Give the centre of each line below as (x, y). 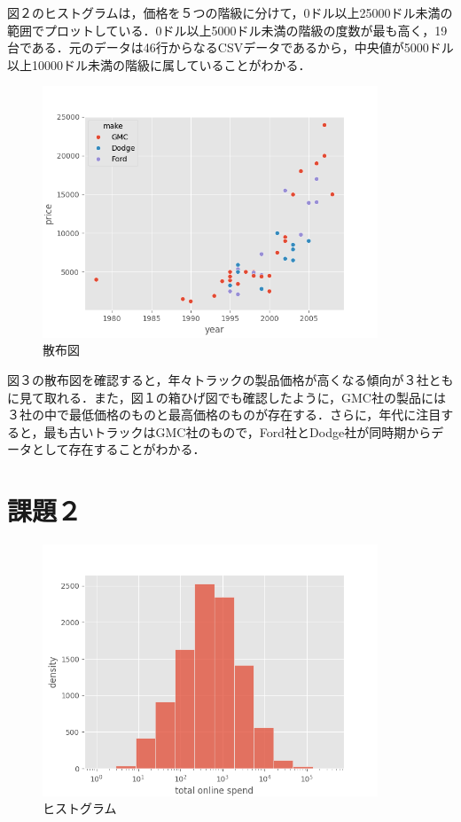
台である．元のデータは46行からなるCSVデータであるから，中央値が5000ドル (230, 47)
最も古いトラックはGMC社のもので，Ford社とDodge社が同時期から (238, 431)
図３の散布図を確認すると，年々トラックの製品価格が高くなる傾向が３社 (218, 380)
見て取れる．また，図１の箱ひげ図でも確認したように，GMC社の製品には (232, 397)
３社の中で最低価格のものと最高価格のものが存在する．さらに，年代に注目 (224, 415)
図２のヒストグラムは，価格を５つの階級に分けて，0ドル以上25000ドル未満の (230, 12)
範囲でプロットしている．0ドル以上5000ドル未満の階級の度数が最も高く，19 (227, 30)
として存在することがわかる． (118, 449)
